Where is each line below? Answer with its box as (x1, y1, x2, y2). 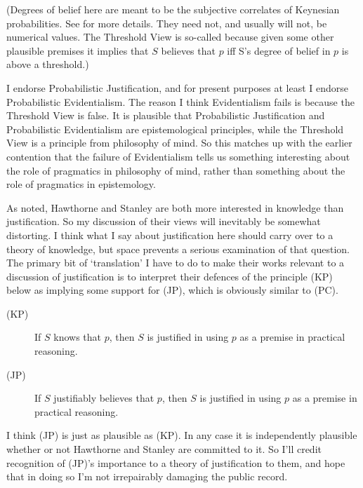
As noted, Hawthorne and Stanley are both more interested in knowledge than (6, 200, 344, 215)
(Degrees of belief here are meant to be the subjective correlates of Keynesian (6, 2, 340, 16)
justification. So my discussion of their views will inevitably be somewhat (6, 214, 321, 229)
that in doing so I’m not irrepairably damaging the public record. (6, 469, 288, 484)
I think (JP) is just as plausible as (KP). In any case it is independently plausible (6, 428, 357, 442)
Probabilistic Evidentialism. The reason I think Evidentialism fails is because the (6, 94, 355, 109)
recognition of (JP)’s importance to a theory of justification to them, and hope (6, 455, 345, 470)
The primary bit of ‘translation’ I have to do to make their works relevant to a (6, 255, 345, 270)
